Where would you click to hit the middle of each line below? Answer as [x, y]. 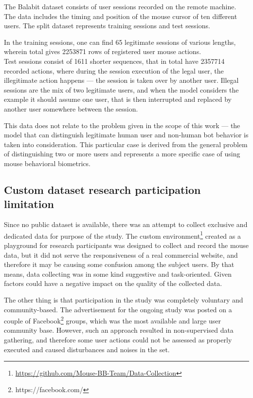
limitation [29, 204]
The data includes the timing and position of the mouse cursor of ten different [121, 16]
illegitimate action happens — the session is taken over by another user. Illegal [121, 80]
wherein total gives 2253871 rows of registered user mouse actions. [103, 51]
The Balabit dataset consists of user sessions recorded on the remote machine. [120, 6]
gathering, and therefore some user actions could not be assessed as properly [118, 339]
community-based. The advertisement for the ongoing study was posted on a [118, 309]
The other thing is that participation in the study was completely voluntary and [124, 299]
